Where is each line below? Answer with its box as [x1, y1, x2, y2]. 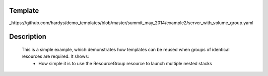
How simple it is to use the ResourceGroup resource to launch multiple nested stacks [38, 60, 212, 66]
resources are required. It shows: [21, 53, 89, 59]
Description [9, 33, 47, 41]
